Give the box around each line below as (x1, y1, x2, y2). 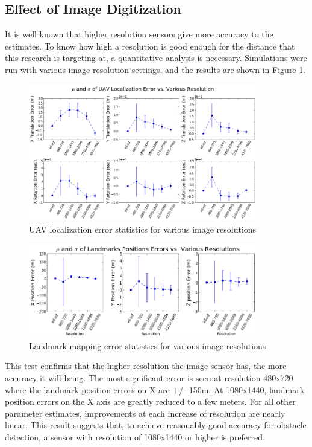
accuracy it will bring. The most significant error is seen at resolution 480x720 (5, 371, 293, 384)
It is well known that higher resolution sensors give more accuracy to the (5, 28, 273, 40)
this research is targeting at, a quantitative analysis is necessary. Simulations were (5, 51, 307, 64)
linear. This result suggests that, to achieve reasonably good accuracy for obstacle (5, 419, 307, 431)
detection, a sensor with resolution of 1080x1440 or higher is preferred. (5, 430, 265, 443)
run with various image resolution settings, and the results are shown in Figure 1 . (5, 63, 306, 76)
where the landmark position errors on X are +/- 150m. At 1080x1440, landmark (5, 383, 305, 396)
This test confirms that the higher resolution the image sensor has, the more (5, 359, 287, 372)
